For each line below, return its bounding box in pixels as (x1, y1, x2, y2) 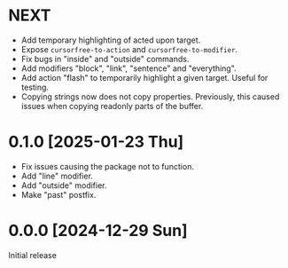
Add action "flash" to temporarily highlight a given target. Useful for (20, 72, 269, 83)
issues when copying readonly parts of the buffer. (20, 100, 204, 111)
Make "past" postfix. (20, 189, 97, 200)
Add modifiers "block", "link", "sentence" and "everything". (20, 63, 237, 74)
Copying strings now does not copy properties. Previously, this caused (20, 91, 280, 102)
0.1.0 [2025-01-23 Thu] (8, 132, 184, 152)
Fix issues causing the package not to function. (20, 161, 194, 171)
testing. (20, 82, 50, 92)
